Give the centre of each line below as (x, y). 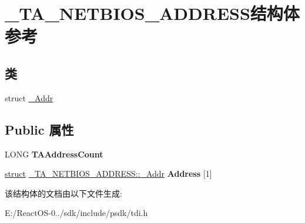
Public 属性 (39, 129)
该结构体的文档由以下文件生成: (63, 193)
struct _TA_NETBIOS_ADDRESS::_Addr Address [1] (108, 174)
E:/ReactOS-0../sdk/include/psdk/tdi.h (76, 213)
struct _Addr (29, 97)
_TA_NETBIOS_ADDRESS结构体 (152, 13)
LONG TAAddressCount (54, 154)
